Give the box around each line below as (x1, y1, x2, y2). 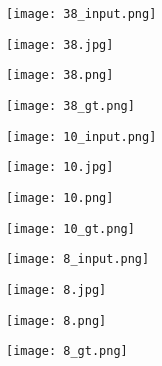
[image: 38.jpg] (6, 37, 114, 52)
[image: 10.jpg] (6, 160, 114, 175)
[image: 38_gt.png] (6, 98, 135, 113)
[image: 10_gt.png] (6, 221, 135, 236)
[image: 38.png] (6, 68, 114, 83)
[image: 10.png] (6, 190, 114, 205)
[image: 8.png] (6, 313, 107, 328)
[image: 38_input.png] (6, 7, 157, 21)
